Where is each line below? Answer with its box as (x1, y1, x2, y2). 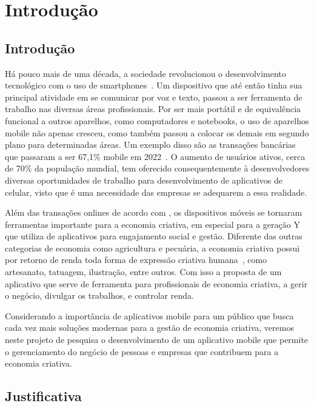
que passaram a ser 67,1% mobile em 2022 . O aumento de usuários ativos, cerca (5, 150, 306, 162)
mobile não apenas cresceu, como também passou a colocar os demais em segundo (5, 126, 309, 139)
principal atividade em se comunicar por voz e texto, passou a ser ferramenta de (5, 90, 302, 103)
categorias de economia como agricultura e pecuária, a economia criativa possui (5, 241, 300, 254)
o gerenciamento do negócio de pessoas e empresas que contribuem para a (5, 345, 279, 358)
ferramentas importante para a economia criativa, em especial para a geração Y (5, 218, 300, 230)
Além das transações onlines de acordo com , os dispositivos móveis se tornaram (5, 206, 302, 219)
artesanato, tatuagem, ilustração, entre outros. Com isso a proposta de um (5, 265, 282, 278)
